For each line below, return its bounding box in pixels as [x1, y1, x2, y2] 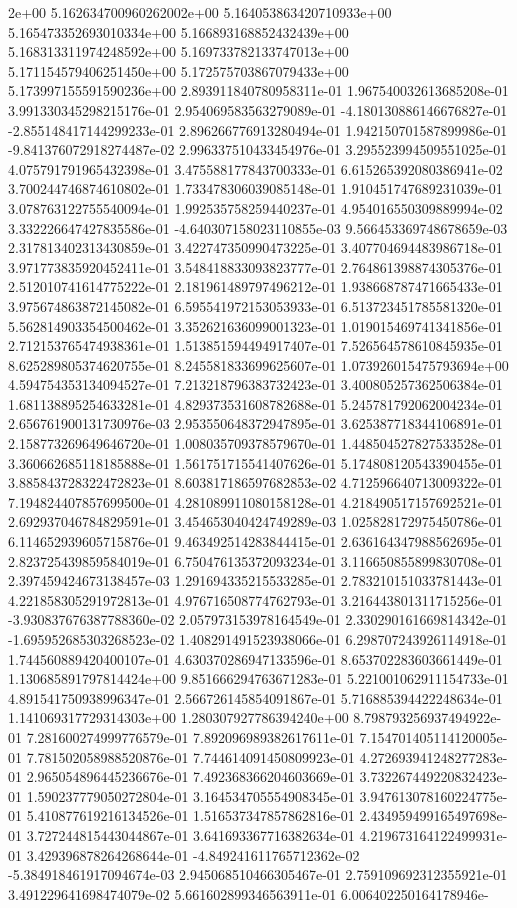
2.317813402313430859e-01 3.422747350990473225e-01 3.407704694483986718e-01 [8, 237, 503, 258]
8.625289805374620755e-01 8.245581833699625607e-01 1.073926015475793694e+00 [8, 354, 509, 375]
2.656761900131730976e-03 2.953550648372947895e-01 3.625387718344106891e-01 [8, 413, 503, 434]
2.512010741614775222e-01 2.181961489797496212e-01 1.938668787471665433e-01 [8, 276, 503, 297]
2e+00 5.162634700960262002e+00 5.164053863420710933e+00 [8, 2, 392, 22]
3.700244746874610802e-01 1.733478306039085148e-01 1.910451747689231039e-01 [8, 178, 503, 199]
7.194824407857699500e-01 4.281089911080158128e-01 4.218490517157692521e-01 [8, 491, 503, 512]
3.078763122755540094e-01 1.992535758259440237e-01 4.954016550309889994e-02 [8, 197, 503, 218]
